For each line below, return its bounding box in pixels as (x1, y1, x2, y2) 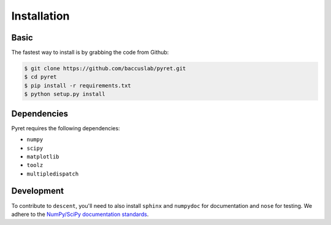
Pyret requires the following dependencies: (11, 124, 120, 131)
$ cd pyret (24, 73, 57, 81)
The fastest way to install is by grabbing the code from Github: (11, 49, 169, 56)
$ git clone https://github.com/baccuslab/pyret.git (24, 65, 186, 72)
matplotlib (26, 153, 59, 160)
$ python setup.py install (24, 90, 105, 98)
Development (11, 186, 64, 196)
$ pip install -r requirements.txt (24, 82, 131, 89)
